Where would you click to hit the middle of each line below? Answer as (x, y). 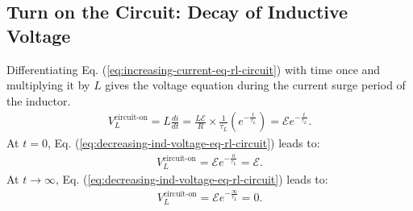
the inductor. (39, 100)
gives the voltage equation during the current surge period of (255, 85)
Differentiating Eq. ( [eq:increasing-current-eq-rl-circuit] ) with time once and (194, 69)
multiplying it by (48, 85)
